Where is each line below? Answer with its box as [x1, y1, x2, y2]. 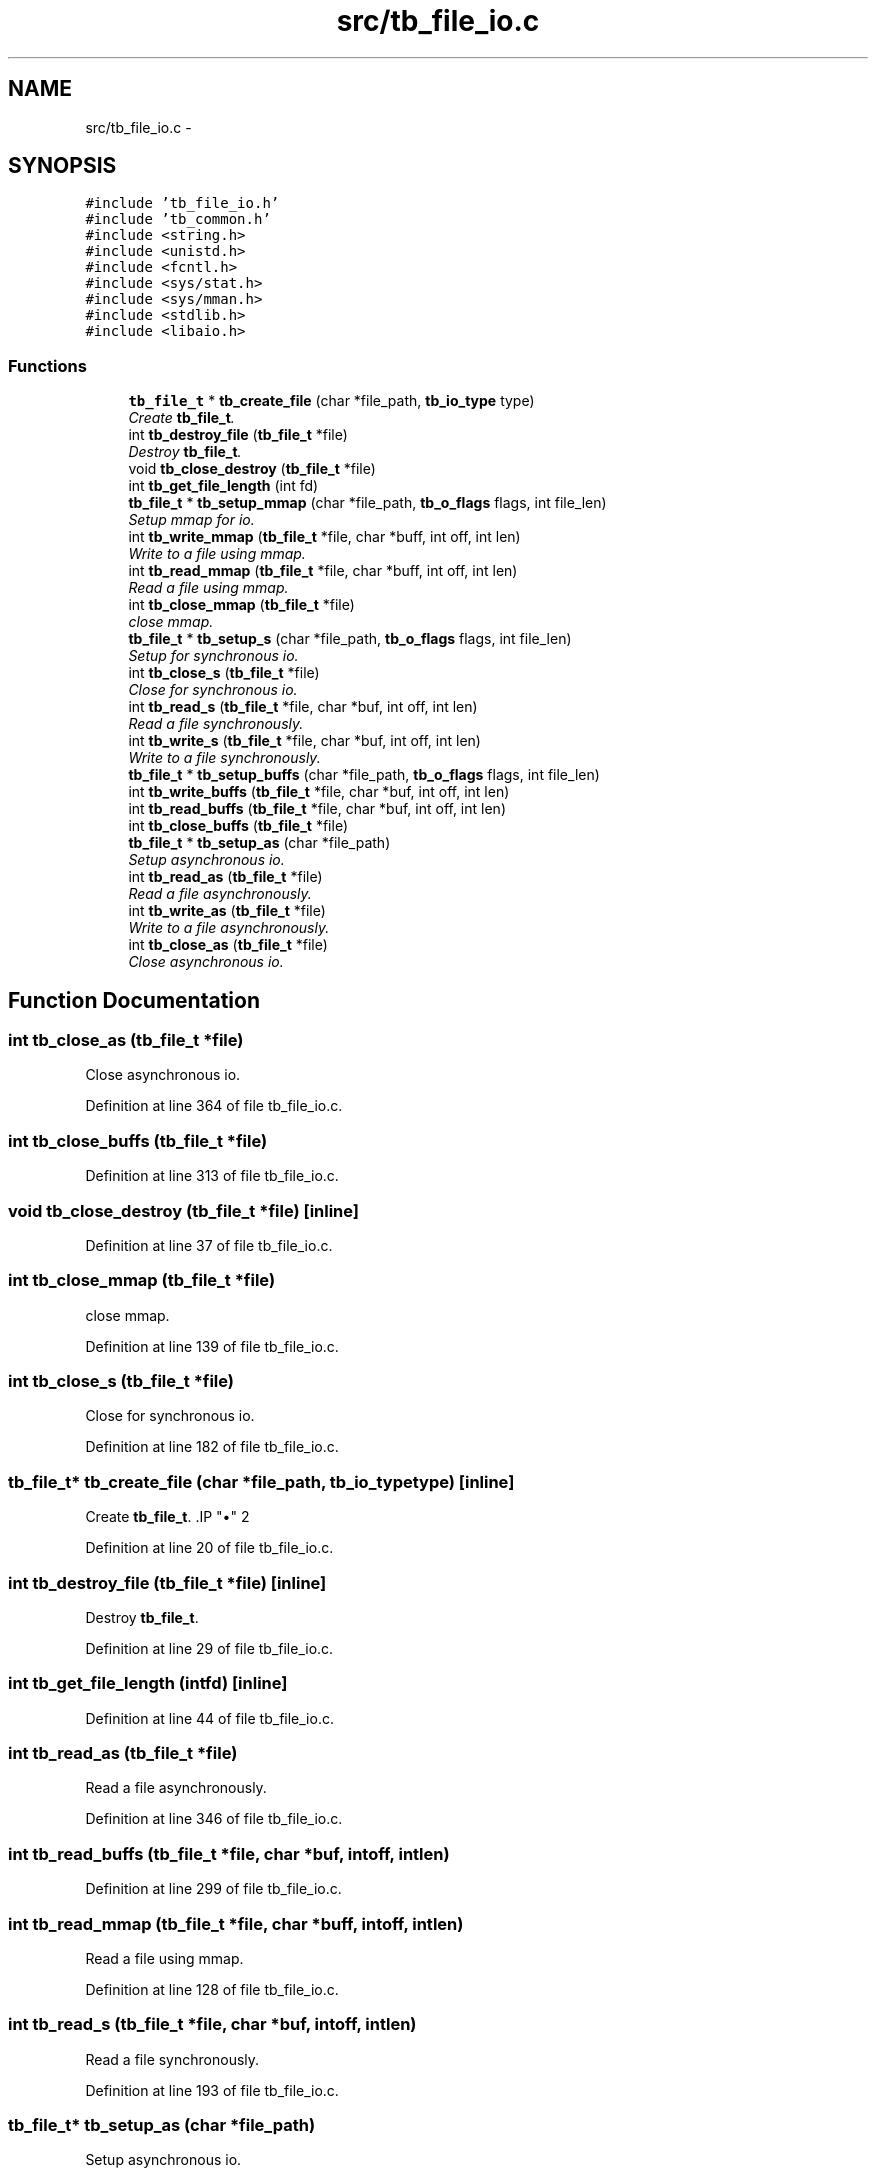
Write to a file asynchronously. [128, 919, 330, 937]
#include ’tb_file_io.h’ [85, 195, 280, 212]
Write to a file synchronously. [128, 749, 321, 767]
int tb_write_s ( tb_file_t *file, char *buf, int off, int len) [128, 732, 481, 750]
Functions [8, 355, 87, 376]
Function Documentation [8, 987, 260, 1013]
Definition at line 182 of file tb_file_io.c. [85, 1438, 339, 1456]
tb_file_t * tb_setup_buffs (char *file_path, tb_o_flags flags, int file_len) [128, 766, 600, 784]
